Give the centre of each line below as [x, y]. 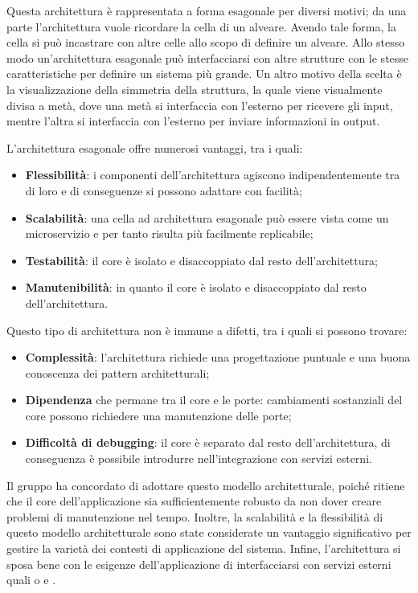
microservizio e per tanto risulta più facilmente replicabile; [169, 233]
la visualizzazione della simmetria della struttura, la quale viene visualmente [195, 89]
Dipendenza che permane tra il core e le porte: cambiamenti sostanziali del [214, 400]
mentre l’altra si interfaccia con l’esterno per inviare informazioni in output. [193, 121]
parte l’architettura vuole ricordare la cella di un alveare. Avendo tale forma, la [201, 26]
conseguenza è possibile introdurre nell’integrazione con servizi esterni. [199, 458]
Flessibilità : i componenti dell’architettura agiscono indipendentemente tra [213, 175]
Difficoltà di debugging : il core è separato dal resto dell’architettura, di [208, 442]
